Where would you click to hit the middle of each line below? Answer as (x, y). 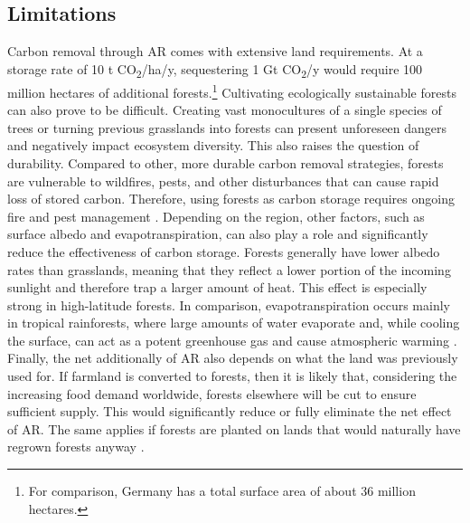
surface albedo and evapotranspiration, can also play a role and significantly (218, 234)
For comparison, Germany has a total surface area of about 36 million (222, 491)
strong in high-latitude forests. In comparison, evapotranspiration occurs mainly (229, 304)
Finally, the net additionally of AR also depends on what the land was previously (233, 358)
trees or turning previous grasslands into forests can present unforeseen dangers (227, 127)
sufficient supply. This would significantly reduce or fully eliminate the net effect (230, 411)
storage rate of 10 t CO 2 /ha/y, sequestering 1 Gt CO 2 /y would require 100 (215, 70)
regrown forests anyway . (76, 447)
